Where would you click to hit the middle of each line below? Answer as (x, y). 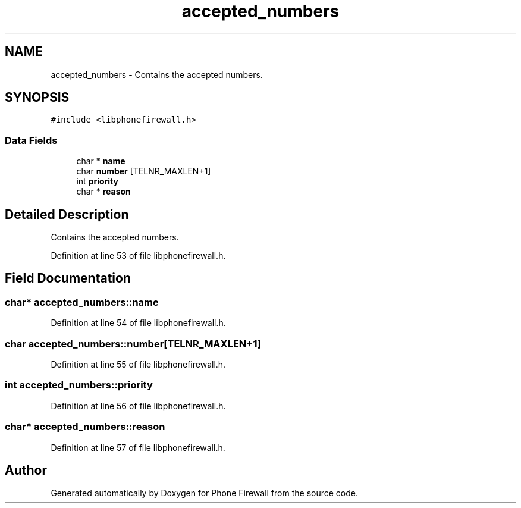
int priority (97, 181)
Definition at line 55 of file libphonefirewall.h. (138, 364)
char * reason (103, 192)
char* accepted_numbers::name (82, 302)
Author (26, 470)
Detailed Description (67, 214)
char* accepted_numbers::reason (85, 427)
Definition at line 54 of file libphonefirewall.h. (138, 323)
